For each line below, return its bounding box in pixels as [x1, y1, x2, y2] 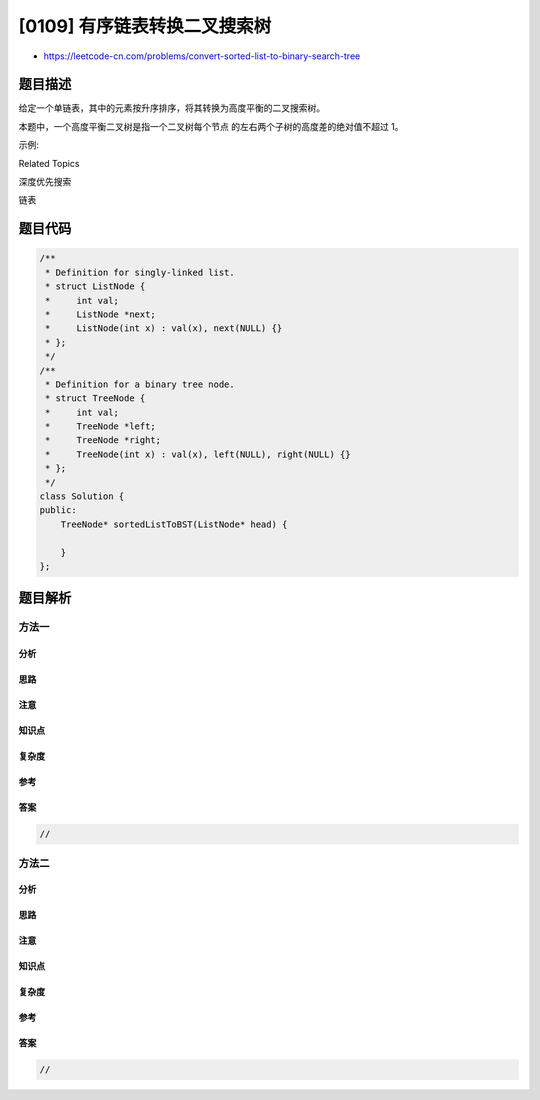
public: [39, 505, 77, 516]
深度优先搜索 [18, 176, 72, 188]
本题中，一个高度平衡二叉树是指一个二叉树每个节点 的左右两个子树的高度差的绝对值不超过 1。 [18, 120, 404, 132]
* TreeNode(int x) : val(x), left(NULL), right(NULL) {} [45, 448, 351, 460]
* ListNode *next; [45, 308, 157, 320]
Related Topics [18, 157, 80, 169]
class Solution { [39, 491, 125, 502]
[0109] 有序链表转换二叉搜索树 [18, 15, 272, 37]
